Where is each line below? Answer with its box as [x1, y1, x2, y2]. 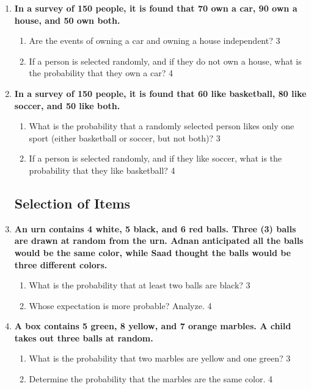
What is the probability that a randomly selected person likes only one [29, 120, 295, 132]
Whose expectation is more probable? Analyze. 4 [29, 299, 212, 312]
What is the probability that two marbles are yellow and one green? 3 [29, 352, 291, 365]
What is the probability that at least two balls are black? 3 [29, 279, 251, 291]
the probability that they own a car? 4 [29, 66, 173, 79]
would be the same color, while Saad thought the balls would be [14, 246, 291, 259]
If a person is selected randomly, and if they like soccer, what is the [29, 152, 282, 165]
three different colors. [14, 258, 108, 271]
